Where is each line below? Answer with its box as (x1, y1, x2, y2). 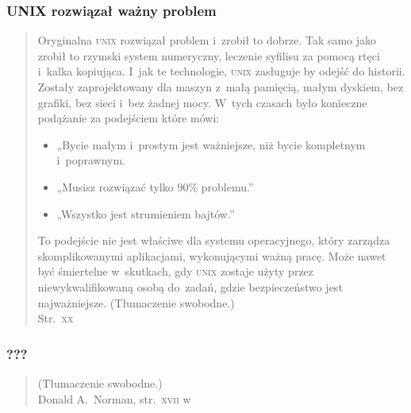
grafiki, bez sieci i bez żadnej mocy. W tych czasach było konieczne (37, 94, 367, 110)
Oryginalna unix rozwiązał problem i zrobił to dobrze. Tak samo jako (37, 32, 377, 48)
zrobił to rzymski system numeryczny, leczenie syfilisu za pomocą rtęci (37, 47, 380, 64)
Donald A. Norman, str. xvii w (37, 390, 191, 407)
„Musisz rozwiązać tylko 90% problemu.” (56, 178, 254, 195)
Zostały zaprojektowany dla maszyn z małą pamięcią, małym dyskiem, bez (37, 79, 404, 95)
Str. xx (37, 310, 74, 326)
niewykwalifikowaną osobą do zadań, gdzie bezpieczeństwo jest (37, 278, 343, 295)
